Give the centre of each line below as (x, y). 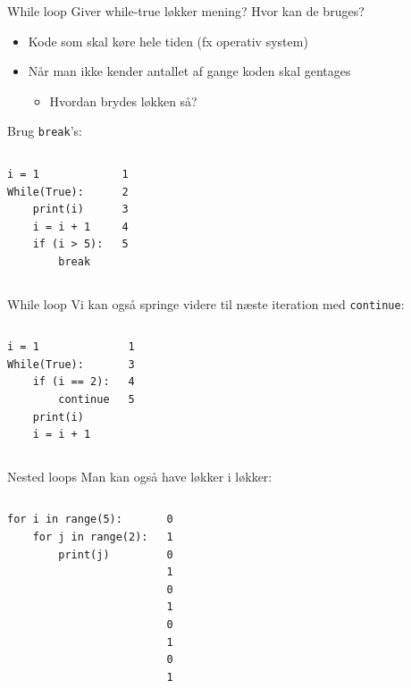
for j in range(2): (90, 537)
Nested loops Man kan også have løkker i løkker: (140, 476)
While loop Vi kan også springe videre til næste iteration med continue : (206, 303)
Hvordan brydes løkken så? (123, 101)
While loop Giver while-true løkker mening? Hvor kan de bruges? (186, 11)
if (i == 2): (71, 382)
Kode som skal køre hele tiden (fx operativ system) (168, 41)
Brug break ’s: (45, 131)
